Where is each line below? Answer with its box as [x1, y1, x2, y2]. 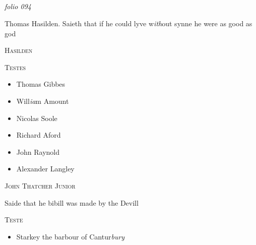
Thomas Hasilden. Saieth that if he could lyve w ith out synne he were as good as [5, 18, 252, 28]
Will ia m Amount [16, 95, 69, 106]
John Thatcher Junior [5, 180, 76, 191]
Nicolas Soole [16, 112, 57, 123]
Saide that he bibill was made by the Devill [5, 197, 139, 208]
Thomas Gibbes [16, 79, 66, 89]
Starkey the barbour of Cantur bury [16, 231, 125, 241]
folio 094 [5, 1, 31, 12]
